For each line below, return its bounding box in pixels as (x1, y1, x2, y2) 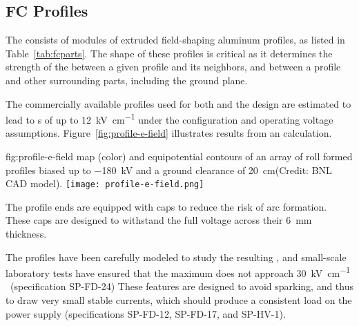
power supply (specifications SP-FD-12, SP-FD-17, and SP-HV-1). (6, 306, 286, 320)
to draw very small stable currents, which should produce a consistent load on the (6, 293, 352, 307)
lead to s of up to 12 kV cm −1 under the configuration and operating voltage (6, 111, 333, 126)
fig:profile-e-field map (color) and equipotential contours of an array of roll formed (6, 149, 353, 164)
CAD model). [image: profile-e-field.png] (6, 176, 204, 191)
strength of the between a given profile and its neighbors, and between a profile (6, 59, 341, 74)
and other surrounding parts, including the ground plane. (6, 73, 248, 87)
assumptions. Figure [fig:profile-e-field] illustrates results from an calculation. (6, 126, 332, 140)
